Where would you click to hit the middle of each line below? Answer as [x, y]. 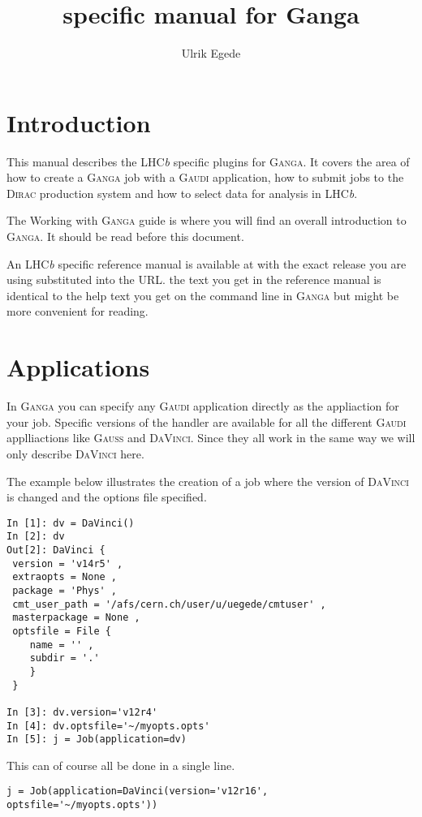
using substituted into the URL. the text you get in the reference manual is [194, 279]
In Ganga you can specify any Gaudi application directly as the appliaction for [203, 406]
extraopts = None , [65, 577]
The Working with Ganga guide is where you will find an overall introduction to [207, 220]
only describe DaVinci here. [75, 453]
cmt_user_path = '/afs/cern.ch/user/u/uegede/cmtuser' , [169, 604]
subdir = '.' [65, 658]
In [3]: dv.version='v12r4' [82, 712]
